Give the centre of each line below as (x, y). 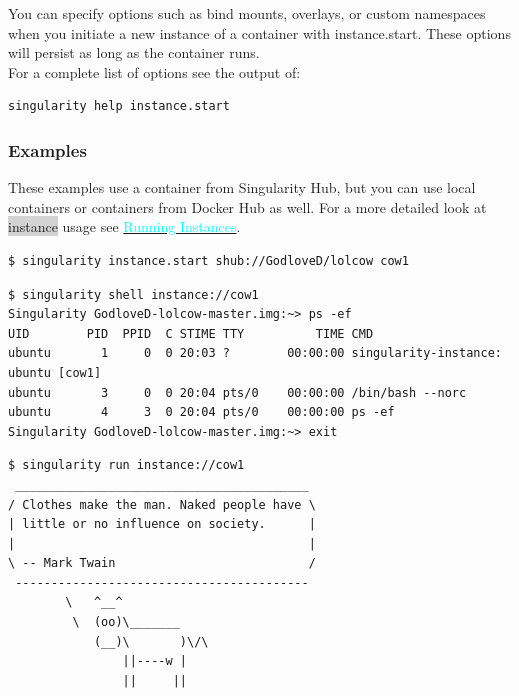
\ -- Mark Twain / (162, 563)
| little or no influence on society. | (162, 524)
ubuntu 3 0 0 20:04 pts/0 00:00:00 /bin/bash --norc (237, 392)
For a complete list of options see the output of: (154, 71)
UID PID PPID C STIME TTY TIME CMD (191, 333)
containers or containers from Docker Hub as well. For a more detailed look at (247, 206)
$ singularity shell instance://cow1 (133, 294)
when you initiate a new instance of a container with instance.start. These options (259, 32)
